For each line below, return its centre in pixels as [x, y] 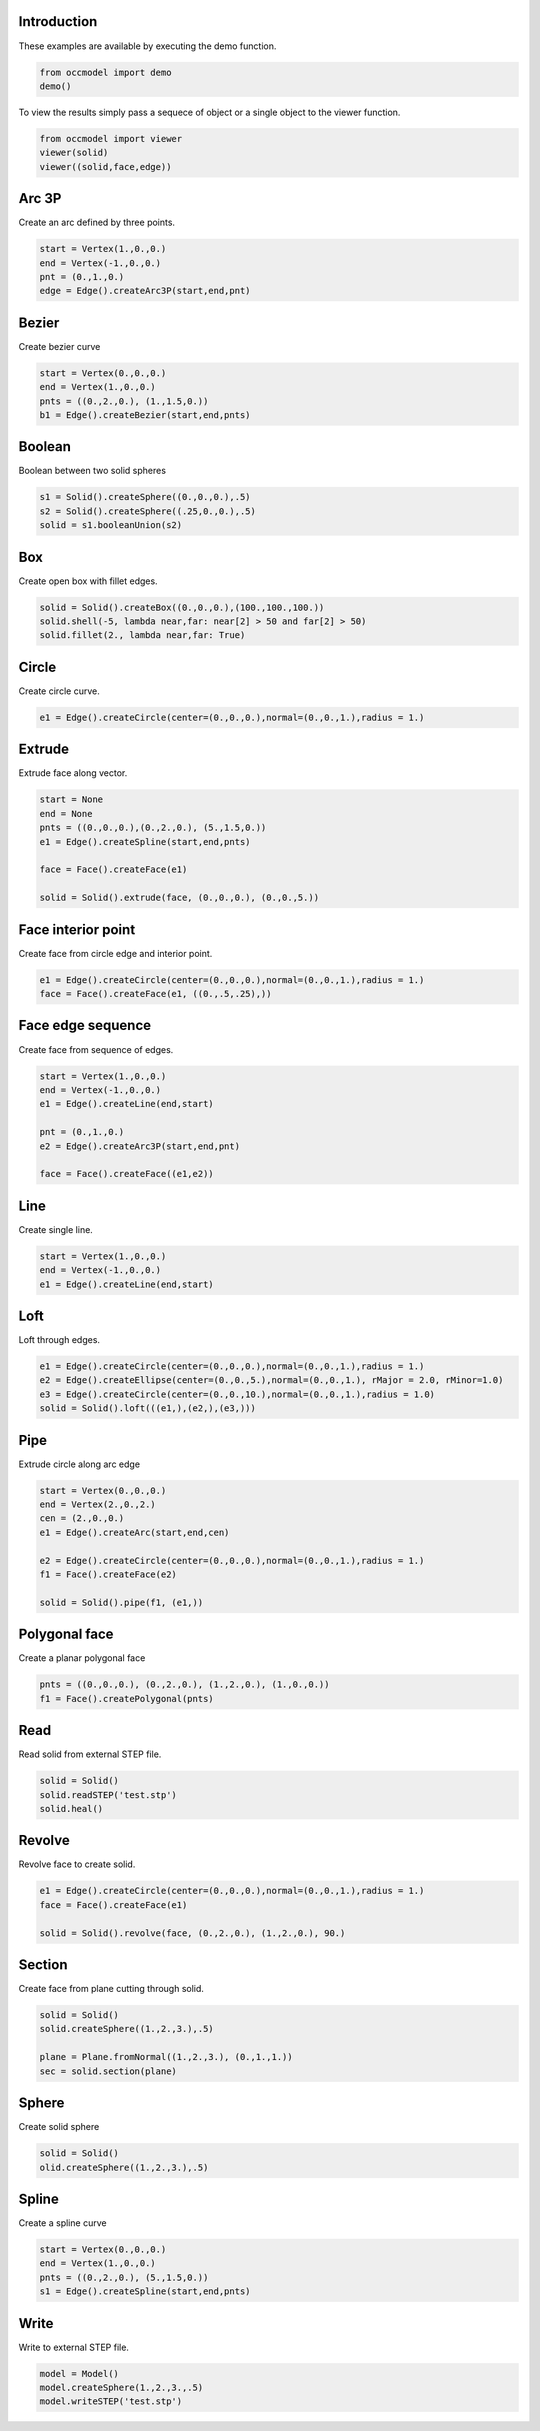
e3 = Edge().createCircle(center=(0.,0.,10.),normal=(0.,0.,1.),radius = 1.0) [237, 1394]
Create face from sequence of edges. [96, 1049]
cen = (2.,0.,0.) [82, 1518]
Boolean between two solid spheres [92, 471]
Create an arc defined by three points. [96, 222]
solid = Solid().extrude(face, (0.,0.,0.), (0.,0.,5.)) [179, 898]
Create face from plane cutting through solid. [111, 1989]
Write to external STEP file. [74, 2347]
